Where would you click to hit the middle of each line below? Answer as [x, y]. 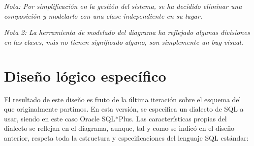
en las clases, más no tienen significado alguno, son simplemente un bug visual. [124, 42]
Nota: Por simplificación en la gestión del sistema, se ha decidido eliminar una [123, 6]
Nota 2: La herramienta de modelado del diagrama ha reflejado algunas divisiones [127, 32]
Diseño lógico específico [85, 75]
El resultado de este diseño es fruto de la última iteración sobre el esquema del [123, 99]
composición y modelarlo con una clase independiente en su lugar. [103, 15]
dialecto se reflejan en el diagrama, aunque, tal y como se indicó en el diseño [119, 128]
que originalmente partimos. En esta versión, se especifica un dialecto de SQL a [124, 109]
